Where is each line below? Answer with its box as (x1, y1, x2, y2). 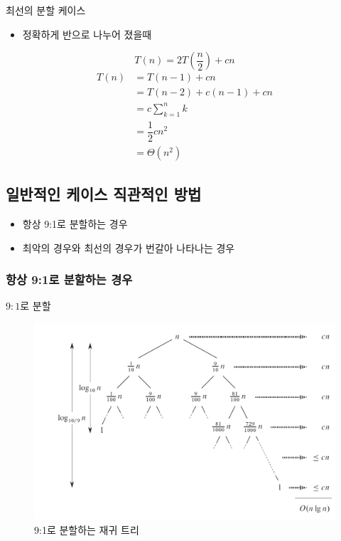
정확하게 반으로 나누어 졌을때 (22, 26, 152, 41)
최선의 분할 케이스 (6, 3, 86, 17)
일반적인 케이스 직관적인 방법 (6, 183, 202, 205)
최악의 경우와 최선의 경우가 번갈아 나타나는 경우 (22, 240, 235, 255)
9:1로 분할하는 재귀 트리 (34, 522, 139, 537)
